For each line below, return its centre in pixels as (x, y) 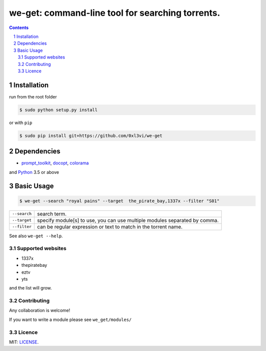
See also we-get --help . (36, 236)
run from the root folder (33, 96)
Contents (19, 28)
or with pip (21, 123)
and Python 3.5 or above (34, 172)
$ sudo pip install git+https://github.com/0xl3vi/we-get (91, 136)
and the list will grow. (31, 288)
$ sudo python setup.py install (59, 110)
